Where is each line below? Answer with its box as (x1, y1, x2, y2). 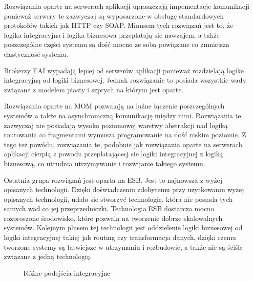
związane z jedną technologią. (4, 251, 92, 261)
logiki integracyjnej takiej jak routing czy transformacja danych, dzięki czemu (4, 232, 236, 242)
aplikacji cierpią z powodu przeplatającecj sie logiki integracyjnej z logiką (4, 149, 223, 159)
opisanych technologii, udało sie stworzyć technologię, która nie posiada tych (4, 194, 233, 204)
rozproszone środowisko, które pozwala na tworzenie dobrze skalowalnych (4, 213, 223, 223)
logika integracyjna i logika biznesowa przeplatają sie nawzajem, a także (4, 29, 220, 40)
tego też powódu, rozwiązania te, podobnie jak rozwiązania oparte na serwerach (4, 139, 242, 149)
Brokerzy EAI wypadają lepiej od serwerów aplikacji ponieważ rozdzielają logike (4, 65, 244, 75)
